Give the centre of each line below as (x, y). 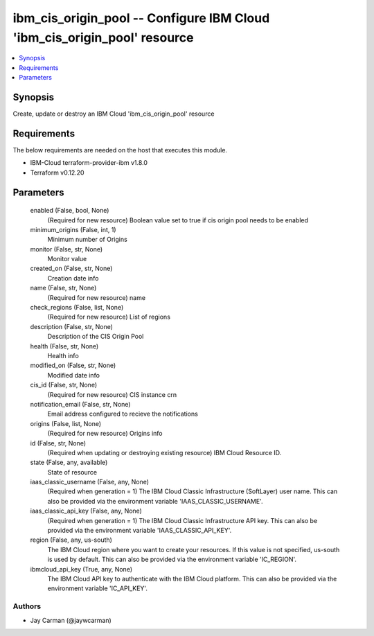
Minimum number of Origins (87, 240)
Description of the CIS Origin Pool (96, 337)
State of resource (72, 472)
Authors (27, 606)
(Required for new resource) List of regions (109, 317)
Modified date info (74, 375)
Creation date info (73, 278)
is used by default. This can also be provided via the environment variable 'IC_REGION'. (172, 559)
